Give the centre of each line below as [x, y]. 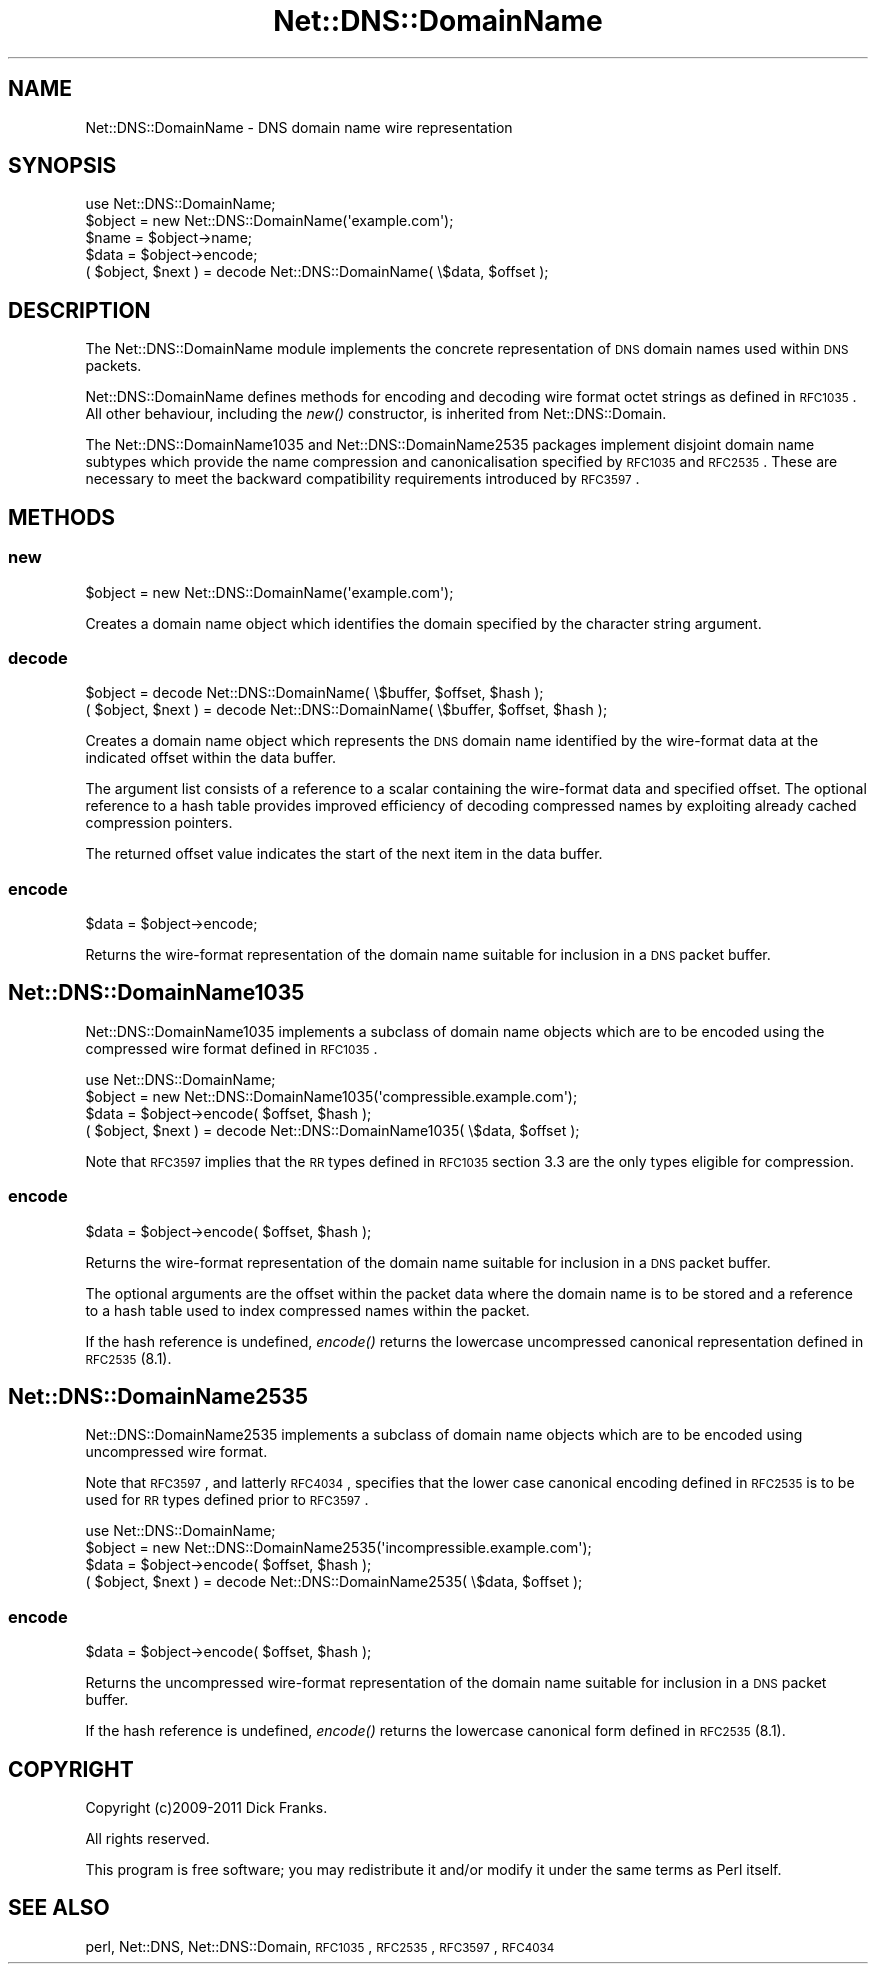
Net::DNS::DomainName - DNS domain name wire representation [299, 127]
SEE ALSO [59, 1908]
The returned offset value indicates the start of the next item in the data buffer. [344, 854]
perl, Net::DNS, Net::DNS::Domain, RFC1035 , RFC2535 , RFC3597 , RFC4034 [320, 1946]
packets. [113, 366]
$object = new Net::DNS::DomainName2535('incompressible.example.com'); [338, 1548]
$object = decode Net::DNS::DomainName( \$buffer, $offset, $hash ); [314, 693]
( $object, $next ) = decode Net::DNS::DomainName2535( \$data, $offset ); [334, 1582]
